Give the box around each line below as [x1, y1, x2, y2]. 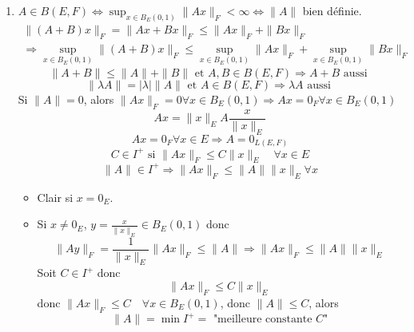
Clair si [37, 188, 74, 205]
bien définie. [302, 2, 362, 18]
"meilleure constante [213, 314, 312, 326]
